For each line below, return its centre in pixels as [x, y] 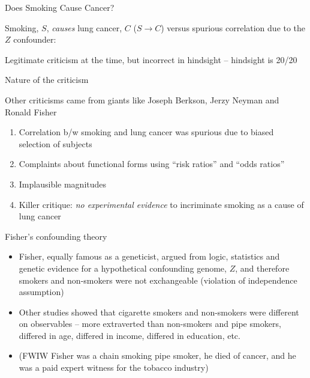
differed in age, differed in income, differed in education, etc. [130, 335]
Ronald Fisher [31, 111]
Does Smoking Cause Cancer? [60, 7]
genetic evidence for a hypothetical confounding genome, [123, 268]
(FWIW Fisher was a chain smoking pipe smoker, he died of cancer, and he [157, 355]
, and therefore [262, 268]
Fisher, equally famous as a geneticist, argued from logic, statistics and [149, 256]
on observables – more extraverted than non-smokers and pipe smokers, [150, 324]
